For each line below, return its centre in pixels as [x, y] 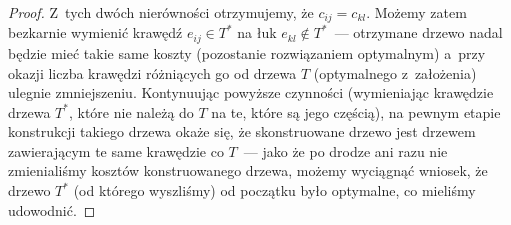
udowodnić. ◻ [52, 209]
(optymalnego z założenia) [395, 72]
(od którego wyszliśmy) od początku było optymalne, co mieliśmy [274, 190]
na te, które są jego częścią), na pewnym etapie [356, 111]
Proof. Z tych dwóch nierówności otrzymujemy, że [161, 12]
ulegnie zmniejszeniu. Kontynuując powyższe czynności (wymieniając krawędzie [251, 92]
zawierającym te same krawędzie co [116, 150]
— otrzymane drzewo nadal [418, 32]
